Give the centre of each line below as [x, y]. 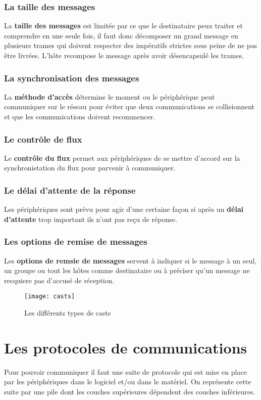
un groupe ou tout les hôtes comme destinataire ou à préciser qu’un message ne [127, 270]
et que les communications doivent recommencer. [80, 116]
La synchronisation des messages [72, 78]
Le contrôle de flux [43, 139]
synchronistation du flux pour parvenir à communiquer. [90, 168]
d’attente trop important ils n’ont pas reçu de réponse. [91, 219]
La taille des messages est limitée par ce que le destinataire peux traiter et [123, 26]
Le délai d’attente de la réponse [70, 190]
